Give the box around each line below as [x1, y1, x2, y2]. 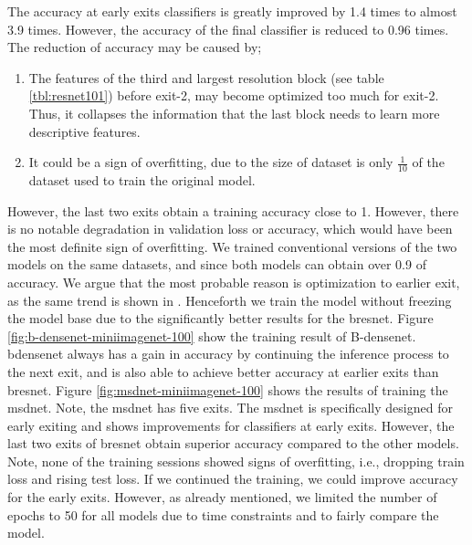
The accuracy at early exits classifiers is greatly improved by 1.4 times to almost [7, 2, 457, 20]
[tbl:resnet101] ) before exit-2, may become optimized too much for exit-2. [28, 86, 439, 105]
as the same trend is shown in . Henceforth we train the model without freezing [7, 290, 452, 309]
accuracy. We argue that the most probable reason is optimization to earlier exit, [7, 272, 460, 291]
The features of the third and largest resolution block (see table [28, 68, 384, 87]
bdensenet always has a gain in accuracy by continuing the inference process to [7, 344, 449, 363]
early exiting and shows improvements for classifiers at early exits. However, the [7, 415, 455, 435]
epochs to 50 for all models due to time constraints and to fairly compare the [7, 505, 439, 524]
